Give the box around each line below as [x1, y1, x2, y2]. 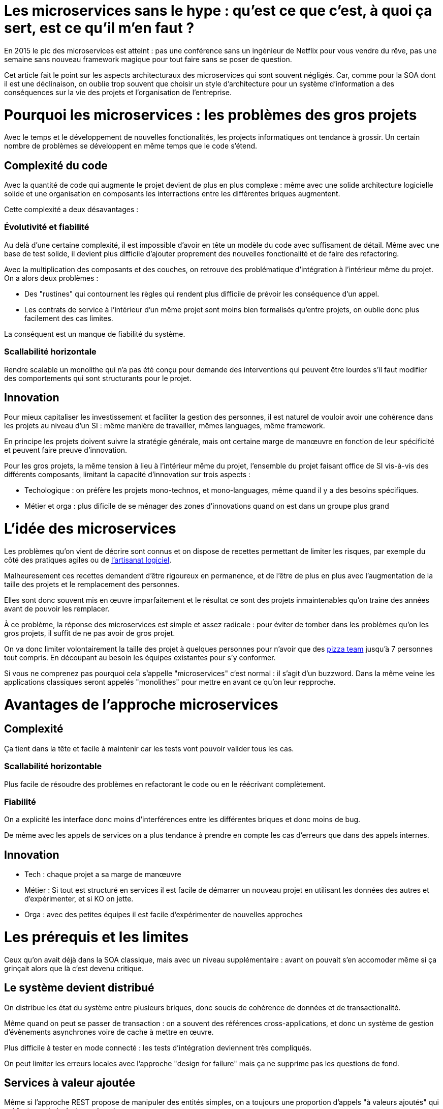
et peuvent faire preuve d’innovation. [4, 446, 127, 455]
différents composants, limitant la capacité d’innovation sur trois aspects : [4, 470, 251, 479]
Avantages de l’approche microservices [4, 695, 278, 713]
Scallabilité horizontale [4, 346, 97, 357]
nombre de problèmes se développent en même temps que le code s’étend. [4, 141, 258, 151]
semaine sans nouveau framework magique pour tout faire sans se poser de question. [4, 54, 292, 64]
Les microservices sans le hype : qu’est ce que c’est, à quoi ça [4, 2, 432, 19]
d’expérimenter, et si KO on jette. [24, 894, 134, 903]
